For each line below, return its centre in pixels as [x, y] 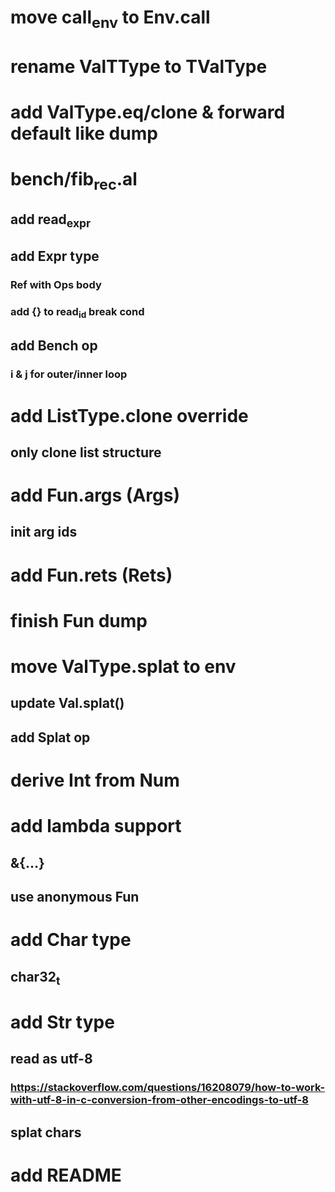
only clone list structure [86, 452]
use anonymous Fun [75, 896]
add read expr [51, 221]
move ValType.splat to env [123, 667]
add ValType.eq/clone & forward [148, 112]
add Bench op [54, 346]
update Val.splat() [67, 703]
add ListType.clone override [129, 415]
